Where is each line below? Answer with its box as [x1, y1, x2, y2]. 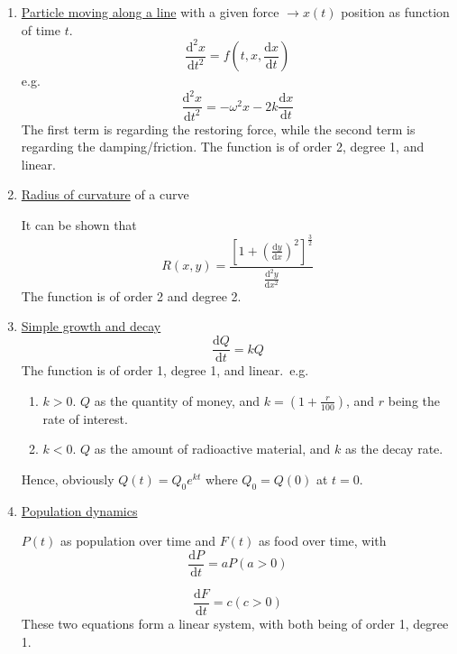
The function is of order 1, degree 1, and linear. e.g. [21, 361, 309, 380]
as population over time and [59, 531, 216, 550]
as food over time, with [258, 531, 387, 550]
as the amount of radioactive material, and [94, 439, 331, 458]
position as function [341, 3, 450, 21]
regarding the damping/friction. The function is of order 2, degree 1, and [21, 137, 425, 156]
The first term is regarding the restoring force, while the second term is [21, 119, 416, 138]
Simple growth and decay [21, 317, 161, 336]
